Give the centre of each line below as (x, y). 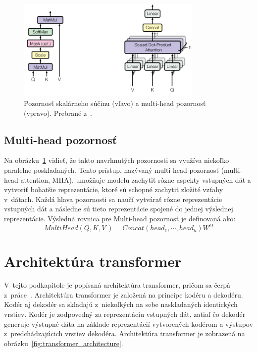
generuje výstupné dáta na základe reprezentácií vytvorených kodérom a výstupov (128, 324)
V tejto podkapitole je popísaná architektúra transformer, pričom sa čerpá (117, 285)
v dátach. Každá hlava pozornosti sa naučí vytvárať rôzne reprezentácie (113, 199)
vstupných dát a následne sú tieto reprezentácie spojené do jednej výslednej (119, 209)
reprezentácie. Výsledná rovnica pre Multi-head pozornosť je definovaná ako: (120, 218)
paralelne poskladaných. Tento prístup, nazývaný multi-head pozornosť (112, 170)
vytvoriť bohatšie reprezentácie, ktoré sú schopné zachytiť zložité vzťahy (114, 189)
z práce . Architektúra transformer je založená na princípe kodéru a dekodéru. (124, 294)
